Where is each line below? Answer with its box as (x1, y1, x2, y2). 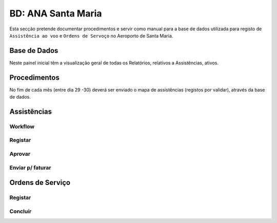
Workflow (9, 123, 35, 130)
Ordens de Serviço (9, 178, 71, 187)
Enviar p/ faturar (9, 164, 51, 171)
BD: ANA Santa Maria (9, 8, 102, 19)
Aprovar (9, 151, 31, 158)
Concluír (9, 208, 32, 215)
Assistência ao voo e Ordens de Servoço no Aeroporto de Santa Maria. (9, 32, 173, 39)
